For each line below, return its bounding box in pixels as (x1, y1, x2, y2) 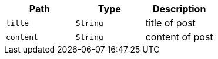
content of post (145, 31, 213, 43)
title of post (145, 17, 196, 29)
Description (152, 3, 206, 15)
